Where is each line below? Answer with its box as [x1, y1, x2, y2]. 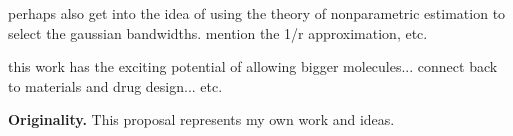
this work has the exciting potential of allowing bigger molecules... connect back [8, 56, 498, 77]
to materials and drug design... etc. [8, 75, 223, 96]
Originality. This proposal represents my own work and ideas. [8, 109, 395, 130]
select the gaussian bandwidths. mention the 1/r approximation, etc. [8, 22, 428, 43]
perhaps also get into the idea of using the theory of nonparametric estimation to [8, 3, 506, 23]
